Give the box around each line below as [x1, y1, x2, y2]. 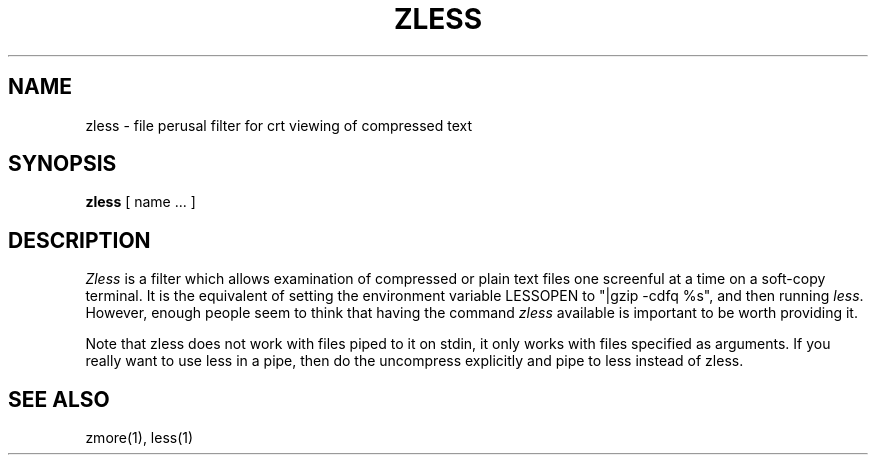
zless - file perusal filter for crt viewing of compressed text [85, 116, 473, 134]
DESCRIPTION [8, 227, 151, 253]
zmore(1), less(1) [85, 429, 194, 447]
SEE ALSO [8, 386, 110, 412]
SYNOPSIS [8, 151, 117, 177]
